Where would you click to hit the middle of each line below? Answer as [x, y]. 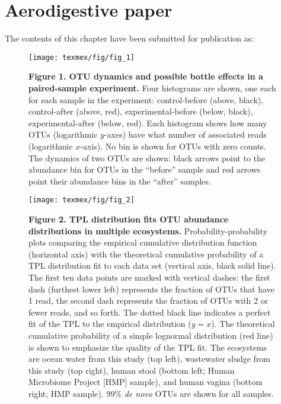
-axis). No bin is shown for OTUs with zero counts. [173, 146]
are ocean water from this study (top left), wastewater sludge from [150, 359]
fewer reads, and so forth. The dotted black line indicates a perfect [150, 312]
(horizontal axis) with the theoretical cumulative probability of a [146, 254]
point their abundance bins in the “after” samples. [120, 181]
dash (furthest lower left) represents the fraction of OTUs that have [151, 289]
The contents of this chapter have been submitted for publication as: [129, 38]
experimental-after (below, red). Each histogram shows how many [148, 123]
